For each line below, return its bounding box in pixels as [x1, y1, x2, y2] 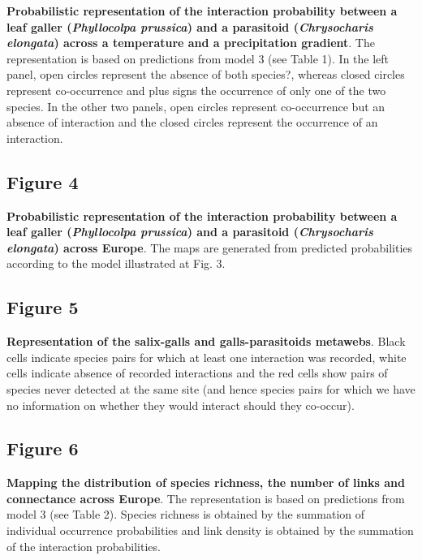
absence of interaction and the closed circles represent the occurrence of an [6, 114, 378, 131]
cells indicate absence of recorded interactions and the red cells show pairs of [6, 364, 388, 381]
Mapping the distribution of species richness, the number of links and [6, 474, 405, 491]
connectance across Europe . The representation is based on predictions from [6, 489, 405, 506]
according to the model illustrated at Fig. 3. [6, 255, 226, 272]
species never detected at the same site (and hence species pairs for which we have [6, 380, 416, 397]
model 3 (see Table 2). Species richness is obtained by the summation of [6, 506, 365, 523]
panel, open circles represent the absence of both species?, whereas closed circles [6, 66, 405, 83]
